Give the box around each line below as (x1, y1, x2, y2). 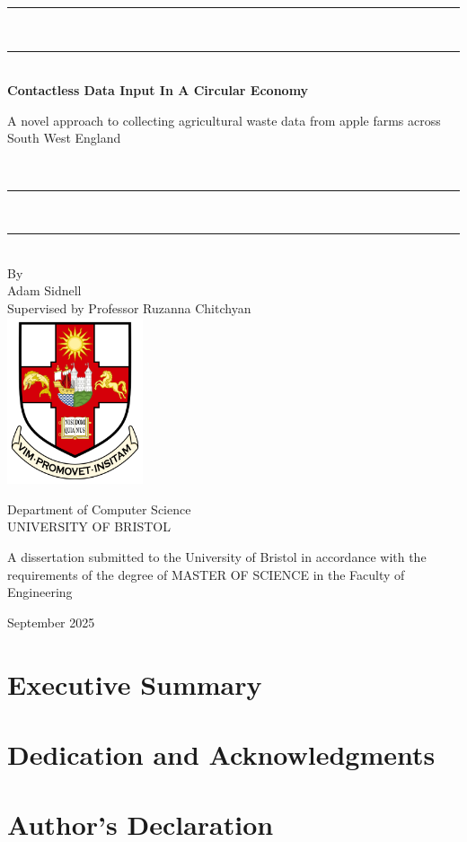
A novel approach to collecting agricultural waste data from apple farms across (7, 110, 441, 129)
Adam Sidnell (7, 281, 82, 300)
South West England (7, 128, 121, 147)
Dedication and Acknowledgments (7, 735, 436, 772)
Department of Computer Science (7, 499, 191, 518)
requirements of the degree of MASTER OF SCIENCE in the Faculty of (7, 565, 405, 583)
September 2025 (7, 612, 95, 631)
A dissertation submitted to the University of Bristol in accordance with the (7, 547, 427, 566)
